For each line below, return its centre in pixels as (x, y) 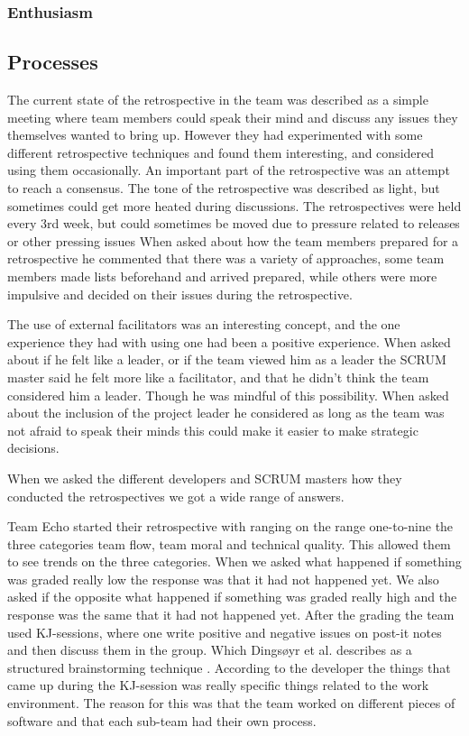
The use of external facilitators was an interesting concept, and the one (204, 324)
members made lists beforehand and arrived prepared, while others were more (222, 276)
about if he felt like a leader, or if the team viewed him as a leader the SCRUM (227, 359)
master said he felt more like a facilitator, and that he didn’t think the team (218, 377)
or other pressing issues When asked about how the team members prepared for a (233, 240)
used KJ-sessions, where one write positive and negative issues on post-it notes (225, 632)
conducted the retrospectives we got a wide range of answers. (176, 496)
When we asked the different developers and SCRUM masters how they (205, 478)
